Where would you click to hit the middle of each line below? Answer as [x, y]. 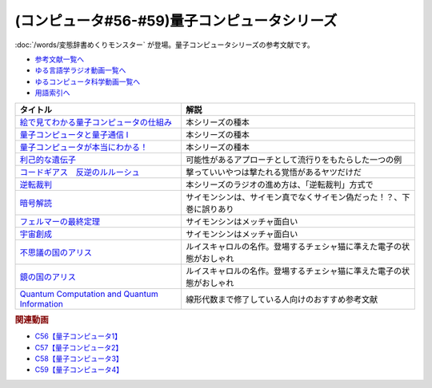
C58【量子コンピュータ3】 [79, 358]
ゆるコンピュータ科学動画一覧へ [87, 81]
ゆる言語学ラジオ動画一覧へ [80, 70]
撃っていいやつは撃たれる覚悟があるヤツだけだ [273, 172]
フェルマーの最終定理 [60, 221]
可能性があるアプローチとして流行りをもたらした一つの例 [294, 160]
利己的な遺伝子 [48, 160]
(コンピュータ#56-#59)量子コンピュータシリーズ [176, 21]
